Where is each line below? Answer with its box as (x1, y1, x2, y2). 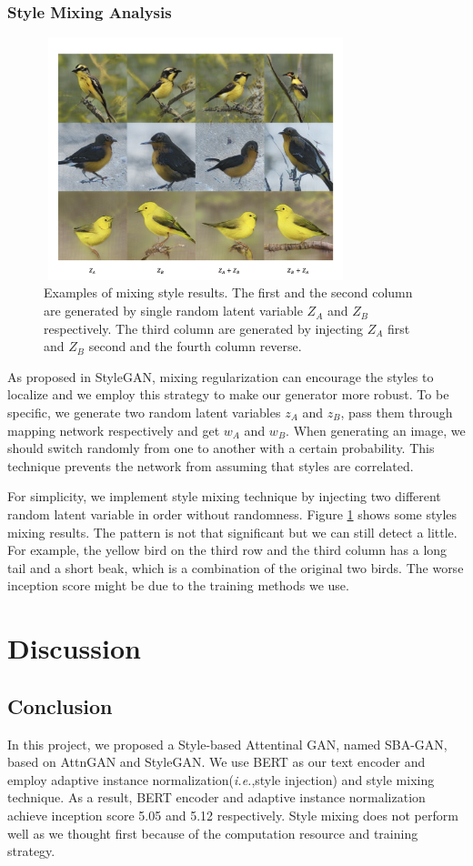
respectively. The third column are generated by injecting (44, 318, 364, 337)
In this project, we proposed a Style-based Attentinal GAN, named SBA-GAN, (7, 734, 448, 753)
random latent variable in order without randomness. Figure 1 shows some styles (7, 505, 458, 523)
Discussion (7, 629, 141, 667)
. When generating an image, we (286, 420, 466, 439)
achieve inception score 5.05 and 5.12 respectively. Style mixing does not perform (7, 805, 458, 824)
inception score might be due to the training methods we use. (7, 576, 349, 595)
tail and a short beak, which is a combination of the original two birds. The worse (7, 558, 464, 577)
